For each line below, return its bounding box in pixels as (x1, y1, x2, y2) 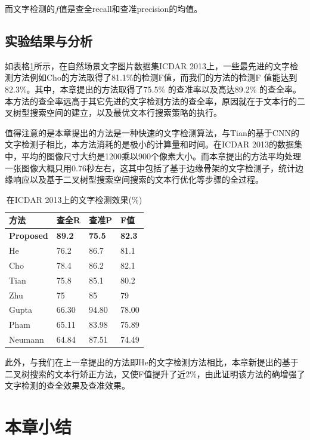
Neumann (9, 333, 44, 346)
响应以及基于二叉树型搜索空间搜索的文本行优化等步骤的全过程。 (13, 173, 263, 186)
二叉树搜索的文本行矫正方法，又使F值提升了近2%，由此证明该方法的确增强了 (5, 367, 305, 380)
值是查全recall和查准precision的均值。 (58, 2, 203, 14)
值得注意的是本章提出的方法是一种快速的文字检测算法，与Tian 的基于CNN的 (5, 126, 299, 139)
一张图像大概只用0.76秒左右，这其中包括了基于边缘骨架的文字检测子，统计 (5, 161, 295, 174)
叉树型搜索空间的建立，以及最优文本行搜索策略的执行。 (5, 106, 222, 119)
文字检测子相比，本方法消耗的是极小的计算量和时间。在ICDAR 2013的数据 (5, 138, 294, 150)
